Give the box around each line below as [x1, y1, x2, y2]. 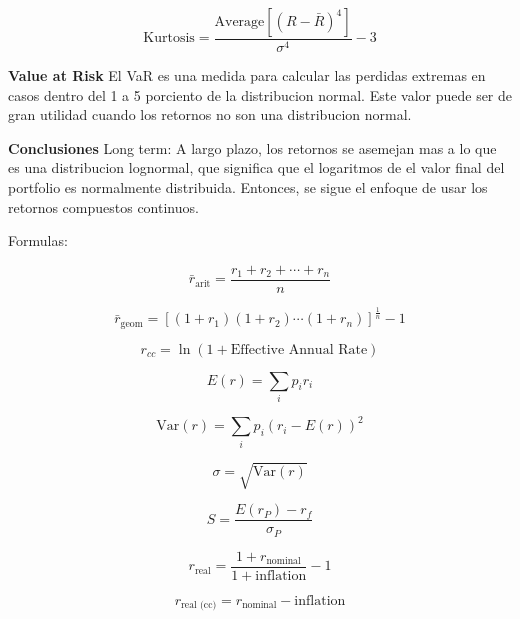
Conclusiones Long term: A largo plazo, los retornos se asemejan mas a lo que [8, 137, 497, 158]
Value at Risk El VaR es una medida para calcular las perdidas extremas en [8, 65, 486, 86]
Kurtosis [143, 31, 195, 46]
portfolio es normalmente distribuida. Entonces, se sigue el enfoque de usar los [8, 177, 488, 197]
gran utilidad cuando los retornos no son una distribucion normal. [8, 104, 412, 125]
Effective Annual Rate [230, 342, 368, 357]
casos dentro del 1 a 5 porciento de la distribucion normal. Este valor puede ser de [8, 84, 513, 105]
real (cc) [180, 600, 217, 611]
